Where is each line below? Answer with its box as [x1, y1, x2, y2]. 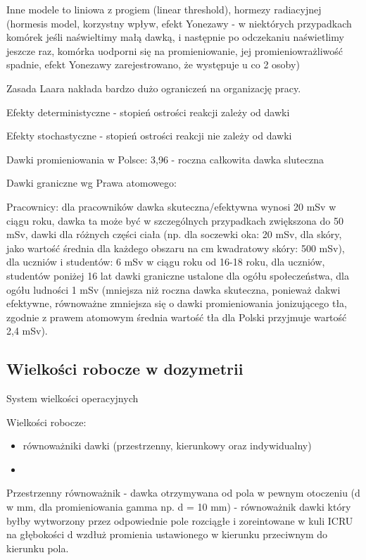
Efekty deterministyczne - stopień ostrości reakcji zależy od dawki [6, 104, 290, 119]
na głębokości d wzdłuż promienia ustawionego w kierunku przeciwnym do [6, 527, 328, 542]
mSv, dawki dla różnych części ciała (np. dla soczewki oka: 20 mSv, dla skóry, [6, 227, 342, 242]
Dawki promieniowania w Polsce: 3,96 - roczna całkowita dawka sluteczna [6, 151, 324, 166]
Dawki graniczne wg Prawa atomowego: [6, 175, 177, 190]
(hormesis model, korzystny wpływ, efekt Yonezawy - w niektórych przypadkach [6, 15, 352, 30]
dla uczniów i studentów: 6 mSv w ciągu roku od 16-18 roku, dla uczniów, [6, 254, 325, 269]
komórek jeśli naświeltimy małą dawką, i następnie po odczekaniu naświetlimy [6, 30, 344, 44]
